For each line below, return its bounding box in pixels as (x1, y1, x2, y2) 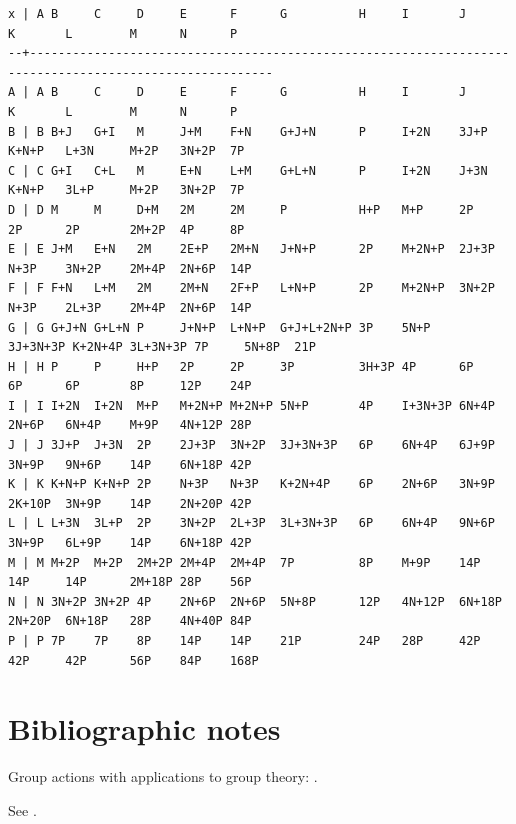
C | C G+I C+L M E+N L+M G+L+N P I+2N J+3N (8, 163, 488, 178)
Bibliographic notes (8, 708, 281, 749)
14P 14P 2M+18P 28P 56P (8, 575, 252, 590)
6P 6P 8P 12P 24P (8, 379, 252, 394)
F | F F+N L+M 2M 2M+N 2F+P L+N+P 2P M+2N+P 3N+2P (8, 281, 495, 296)
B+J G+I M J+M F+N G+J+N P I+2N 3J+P (50, 124, 488, 139)
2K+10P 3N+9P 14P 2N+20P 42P (8, 496, 252, 511)
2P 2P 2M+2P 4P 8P (8, 222, 245, 237)
